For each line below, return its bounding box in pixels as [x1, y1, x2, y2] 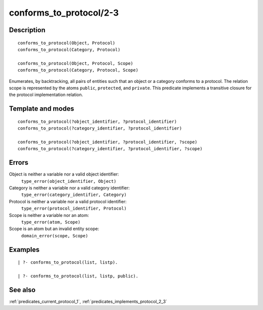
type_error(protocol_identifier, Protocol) [21, 206, 127, 212]
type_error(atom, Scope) [21, 219, 80, 225]
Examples [9, 245, 40, 253]
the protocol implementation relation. [9, 92, 83, 97]
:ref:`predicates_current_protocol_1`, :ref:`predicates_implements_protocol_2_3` [9, 298, 168, 304]
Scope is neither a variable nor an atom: [9, 212, 89, 218]
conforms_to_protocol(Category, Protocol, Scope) [18, 67, 139, 73]
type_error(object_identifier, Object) [21, 178, 116, 184]
